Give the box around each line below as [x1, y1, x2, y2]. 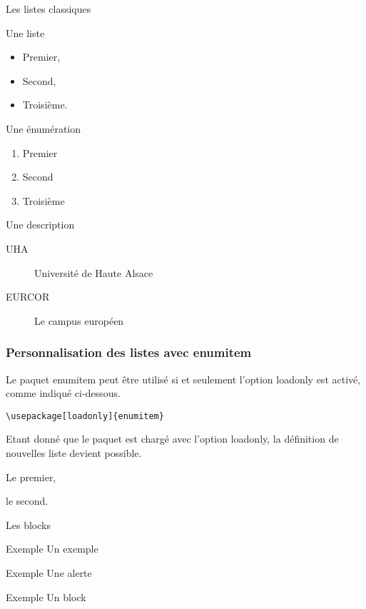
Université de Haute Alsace [34, 265, 153, 280]
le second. [6, 493, 49, 508]
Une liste [6, 25, 45, 40]
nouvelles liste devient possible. [6, 445, 142, 460]
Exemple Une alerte [6, 565, 92, 580]
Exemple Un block [6, 589, 86, 604]
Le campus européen [34, 313, 124, 328]
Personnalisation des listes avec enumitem [6, 343, 252, 361]
